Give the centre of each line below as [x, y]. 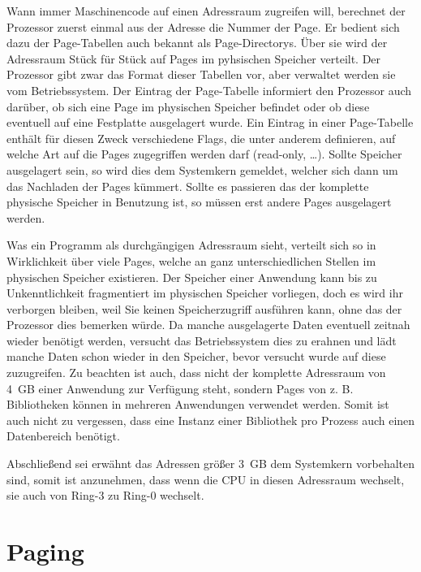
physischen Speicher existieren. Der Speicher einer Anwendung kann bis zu [192, 277]
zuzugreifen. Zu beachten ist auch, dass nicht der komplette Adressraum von [196, 373]
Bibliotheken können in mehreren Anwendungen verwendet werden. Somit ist [198, 404]
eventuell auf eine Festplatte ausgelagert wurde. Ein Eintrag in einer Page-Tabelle [210, 122]
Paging [45, 551]
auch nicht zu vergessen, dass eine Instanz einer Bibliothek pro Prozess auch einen [211, 420]
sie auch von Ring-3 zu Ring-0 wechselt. [105, 495]
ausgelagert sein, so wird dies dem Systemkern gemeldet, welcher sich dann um [202, 169]
